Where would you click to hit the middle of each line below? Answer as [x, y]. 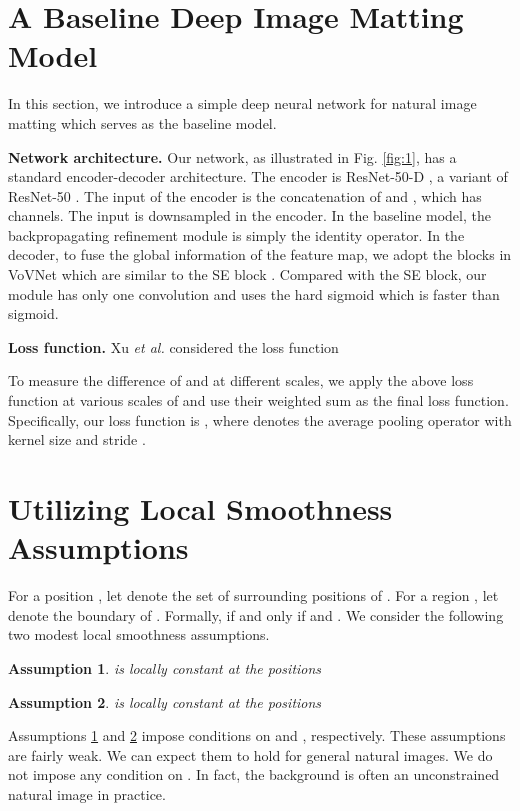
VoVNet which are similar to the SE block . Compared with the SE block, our [247, 274]
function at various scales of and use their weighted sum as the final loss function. [258, 400]
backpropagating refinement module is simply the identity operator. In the [236, 234]
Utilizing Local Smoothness [200, 508]
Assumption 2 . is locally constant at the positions [165, 701]
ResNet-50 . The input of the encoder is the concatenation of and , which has [245, 195]
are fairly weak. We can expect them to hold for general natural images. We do [250, 754]
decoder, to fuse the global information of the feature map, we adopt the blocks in [260, 254]
